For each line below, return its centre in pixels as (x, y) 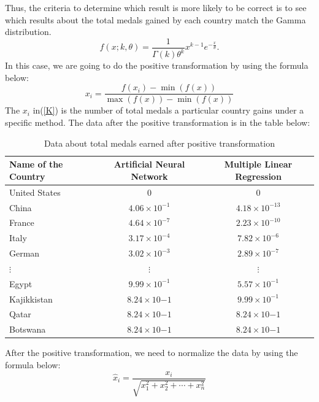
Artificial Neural (149, 164)
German (25, 253)
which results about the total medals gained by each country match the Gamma (156, 19)
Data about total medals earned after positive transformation (159, 143)
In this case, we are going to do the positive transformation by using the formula (157, 65)
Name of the (36, 164)
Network (149, 176)
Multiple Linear (258, 164)
